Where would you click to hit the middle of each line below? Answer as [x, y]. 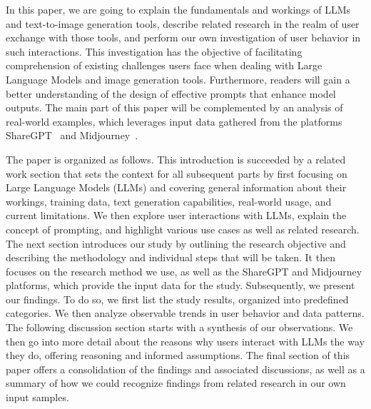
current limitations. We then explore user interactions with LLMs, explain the [176, 215]
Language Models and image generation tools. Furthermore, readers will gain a [178, 79]
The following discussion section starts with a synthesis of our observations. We [179, 327]
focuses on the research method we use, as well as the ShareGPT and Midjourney [184, 271]
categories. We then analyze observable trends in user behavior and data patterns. [185, 313]
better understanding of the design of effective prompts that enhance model [171, 93]
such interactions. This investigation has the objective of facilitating [154, 51]
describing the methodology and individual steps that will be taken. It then [171, 257]
